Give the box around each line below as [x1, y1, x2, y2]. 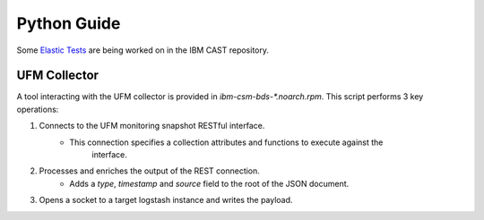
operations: [16, 104, 59, 114]
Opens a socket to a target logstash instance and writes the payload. [39, 195, 293, 206]
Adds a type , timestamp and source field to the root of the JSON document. [69, 178, 350, 189]
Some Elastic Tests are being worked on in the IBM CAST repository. [16, 45, 269, 55]
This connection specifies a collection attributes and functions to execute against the [69, 137, 384, 148]
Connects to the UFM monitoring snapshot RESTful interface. [39, 121, 265, 131]
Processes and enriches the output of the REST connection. [39, 165, 260, 176]
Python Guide [16, 13, 121, 33]
